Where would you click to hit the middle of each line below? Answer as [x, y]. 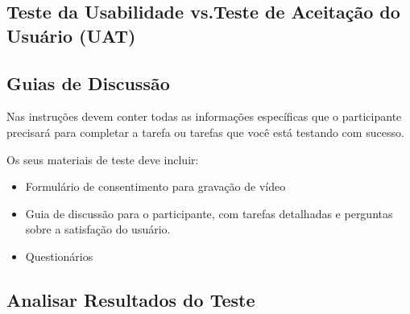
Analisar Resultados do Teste [131, 299]
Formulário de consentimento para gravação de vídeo [155, 186]
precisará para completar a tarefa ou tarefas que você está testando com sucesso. [205, 132]
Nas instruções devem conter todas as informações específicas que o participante [204, 116]
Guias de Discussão [88, 83]
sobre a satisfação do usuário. [98, 229]
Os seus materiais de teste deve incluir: [103, 159]
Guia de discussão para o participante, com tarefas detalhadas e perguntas [209, 213]
